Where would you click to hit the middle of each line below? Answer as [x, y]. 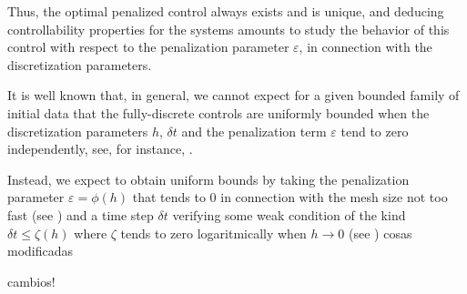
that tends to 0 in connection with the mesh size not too [290, 197]
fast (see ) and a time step [81, 214]
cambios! [31, 281]
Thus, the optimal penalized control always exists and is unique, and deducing [226, 11]
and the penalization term [254, 131]
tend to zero [375, 131]
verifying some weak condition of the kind [289, 214]
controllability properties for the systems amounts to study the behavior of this [228, 29]
